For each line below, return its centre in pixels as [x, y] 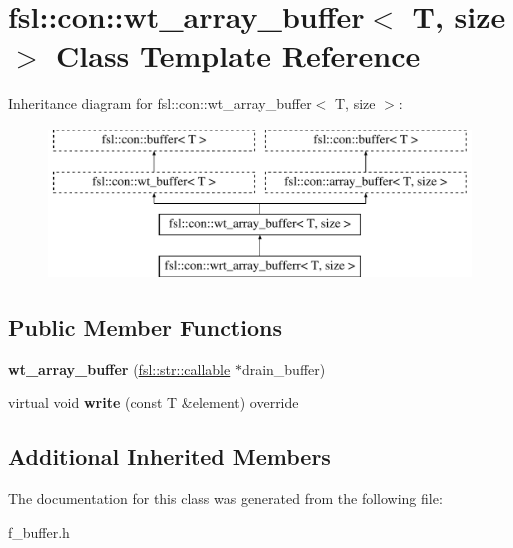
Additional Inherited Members [169, 456]
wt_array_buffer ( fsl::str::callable [119, 368]
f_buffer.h [39, 531]
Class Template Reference [238, 55]
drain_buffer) [283, 368]
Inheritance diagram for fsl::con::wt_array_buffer [160, 103]
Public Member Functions [145, 327]
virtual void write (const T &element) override [153, 402]
